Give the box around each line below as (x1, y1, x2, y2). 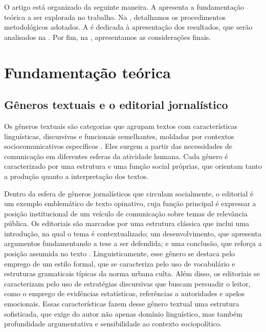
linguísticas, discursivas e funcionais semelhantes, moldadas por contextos (4, 130, 234, 141)
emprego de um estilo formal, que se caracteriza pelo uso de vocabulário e (4, 258, 235, 269)
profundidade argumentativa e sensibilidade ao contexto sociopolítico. (4, 318, 222, 329)
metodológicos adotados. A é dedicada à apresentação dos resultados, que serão (4, 21, 253, 32)
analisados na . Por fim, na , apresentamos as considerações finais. (4, 31, 211, 42)
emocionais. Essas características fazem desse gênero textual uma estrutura (4, 298, 239, 309)
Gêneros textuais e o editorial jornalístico (4, 97, 228, 113)
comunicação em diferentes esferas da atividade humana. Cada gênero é (4, 150, 228, 161)
